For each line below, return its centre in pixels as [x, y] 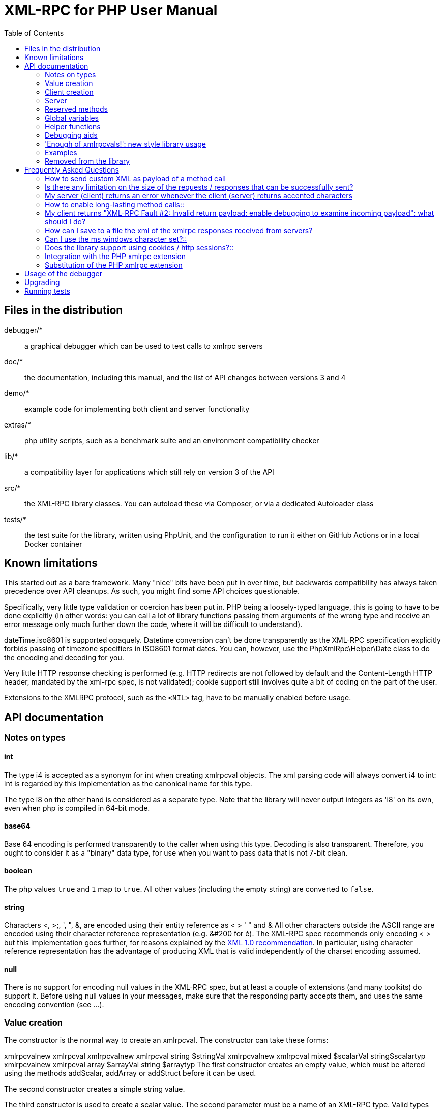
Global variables [72, 118]
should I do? [65, 221]
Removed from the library [87, 161]
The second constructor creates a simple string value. [95, 1089]
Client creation [69, 92]
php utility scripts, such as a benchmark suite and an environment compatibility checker [172, 440]
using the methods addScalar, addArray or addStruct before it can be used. [130, 1073]
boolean [18, 871]
